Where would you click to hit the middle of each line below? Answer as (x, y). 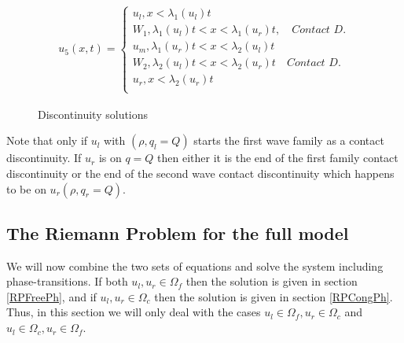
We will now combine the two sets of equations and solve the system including (195, 266)
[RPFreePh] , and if (51, 296)
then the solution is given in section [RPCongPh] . (274, 296)
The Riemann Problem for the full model (178, 232)
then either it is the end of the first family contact (278, 158)
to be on (26, 188)
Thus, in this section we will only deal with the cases (134, 312)
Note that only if (47, 140)
